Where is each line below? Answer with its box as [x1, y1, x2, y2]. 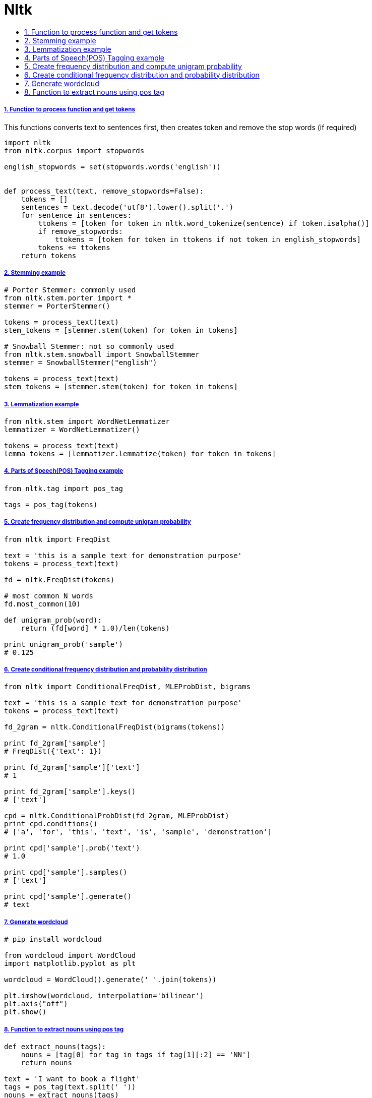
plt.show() [4, 1008, 47, 1016]
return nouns [21, 1059, 72, 1067]
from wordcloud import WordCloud [4, 951, 136, 960]
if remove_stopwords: [38, 227, 123, 235]
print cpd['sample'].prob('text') [4, 844, 140, 852]
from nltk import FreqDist [4, 535, 110, 543]
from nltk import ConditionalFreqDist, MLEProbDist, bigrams [4, 683, 251, 691]
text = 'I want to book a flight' [4, 1075, 140, 1083]
